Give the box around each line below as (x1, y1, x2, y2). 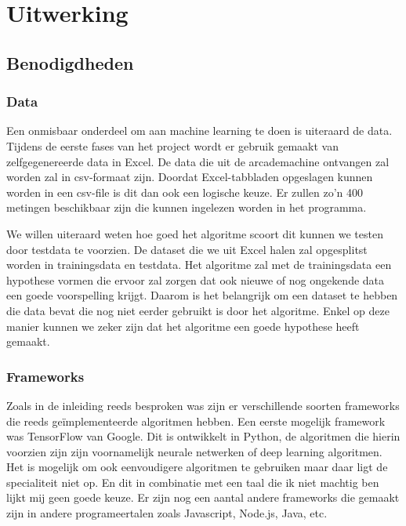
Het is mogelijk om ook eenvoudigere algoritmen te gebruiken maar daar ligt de (6, 459, 388, 475)
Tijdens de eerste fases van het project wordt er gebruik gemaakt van (6, 137, 339, 154)
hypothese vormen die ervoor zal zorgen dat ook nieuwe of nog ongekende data (6, 271, 385, 288)
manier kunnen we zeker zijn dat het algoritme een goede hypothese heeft (6, 317, 360, 334)
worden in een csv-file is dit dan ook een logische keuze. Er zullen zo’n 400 (6, 183, 364, 200)
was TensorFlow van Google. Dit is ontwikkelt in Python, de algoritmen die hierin (6, 428, 401, 444)
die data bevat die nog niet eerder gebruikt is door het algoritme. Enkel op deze (6, 302, 390, 318)
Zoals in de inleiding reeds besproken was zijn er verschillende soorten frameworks (6, 397, 400, 413)
